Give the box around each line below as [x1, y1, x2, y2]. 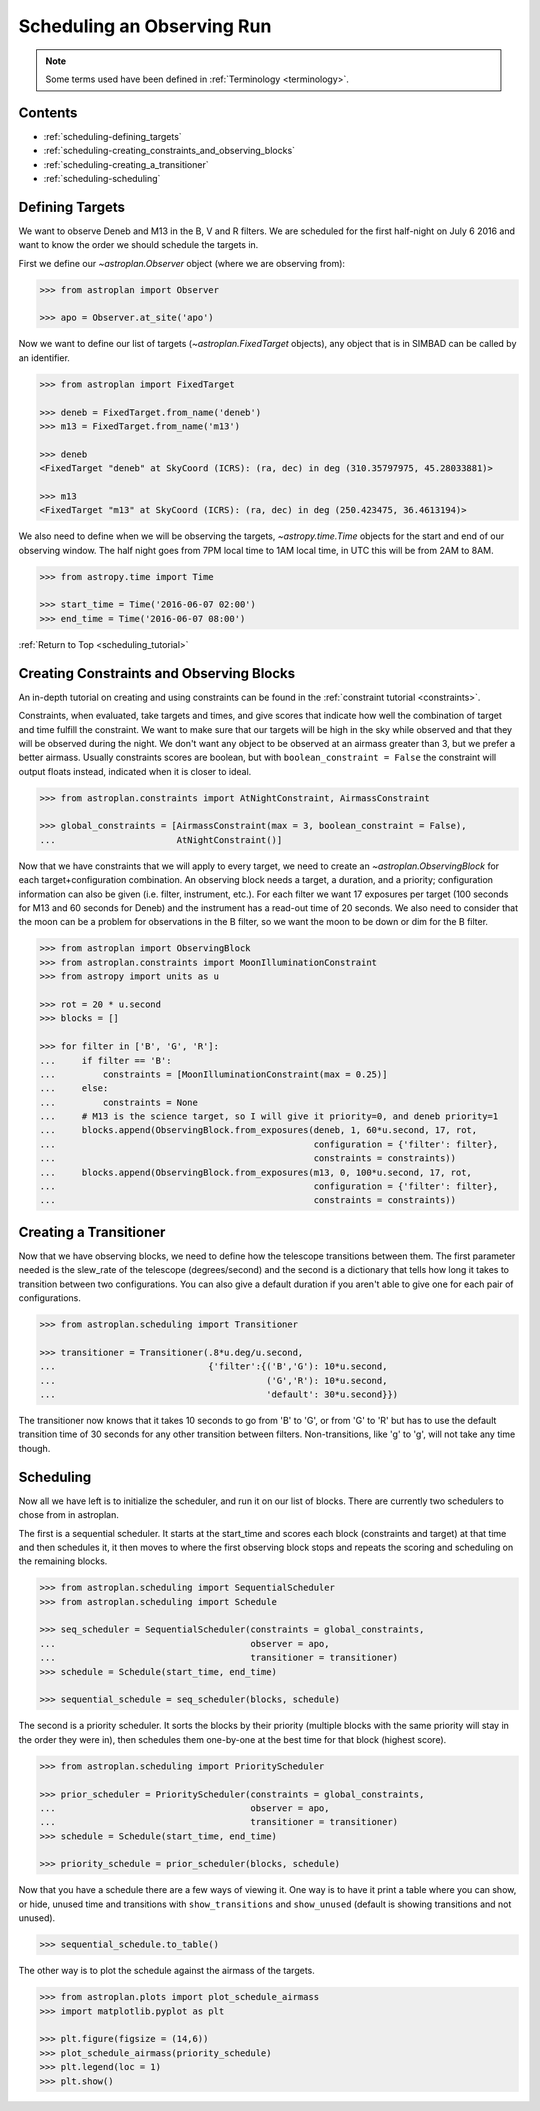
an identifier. [18, 351, 70, 364]
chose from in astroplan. [18, 1509, 119, 1521]
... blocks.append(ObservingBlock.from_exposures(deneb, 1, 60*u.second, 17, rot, [39, 1125, 478, 1136]
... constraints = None [39, 1096, 199, 1108]
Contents [18, 104, 78, 121]
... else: [39, 1083, 109, 1094]
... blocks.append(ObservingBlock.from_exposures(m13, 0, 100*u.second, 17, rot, [39, 1166, 472, 1178]
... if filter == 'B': [39, 1055, 172, 1066]
